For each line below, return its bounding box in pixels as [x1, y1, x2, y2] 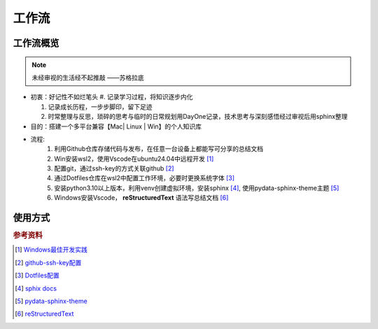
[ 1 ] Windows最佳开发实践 [15, 245, 87, 254]
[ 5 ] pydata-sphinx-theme [15, 297, 87, 305]
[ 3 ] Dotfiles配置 [15, 271, 59, 279]
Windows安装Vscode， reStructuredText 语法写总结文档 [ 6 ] [54, 193, 229, 202]
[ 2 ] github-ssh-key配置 [15, 258, 82, 267]
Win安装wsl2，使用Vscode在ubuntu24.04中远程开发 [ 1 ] [54, 154, 214, 163]
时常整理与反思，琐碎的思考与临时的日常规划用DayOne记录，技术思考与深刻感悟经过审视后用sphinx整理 [48, 112, 348, 121]
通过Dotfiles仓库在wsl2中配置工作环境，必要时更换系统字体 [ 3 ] [54, 174, 234, 182]
